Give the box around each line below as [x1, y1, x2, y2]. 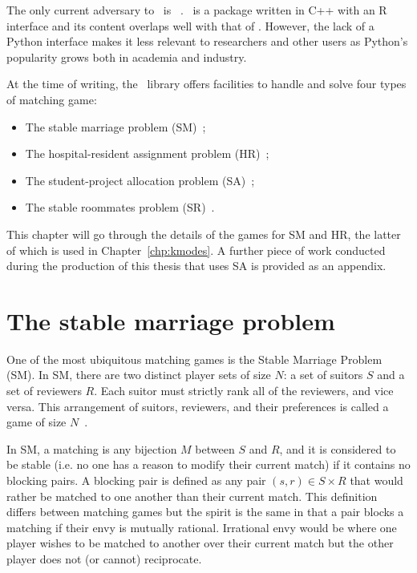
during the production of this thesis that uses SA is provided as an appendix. [6, 257, 387, 274]
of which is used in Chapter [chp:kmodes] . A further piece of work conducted [6, 241, 386, 258]
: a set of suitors [283, 366, 363, 383]
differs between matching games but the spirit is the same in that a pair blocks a [6, 503, 404, 520]
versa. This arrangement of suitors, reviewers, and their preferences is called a [6, 397, 389, 414]
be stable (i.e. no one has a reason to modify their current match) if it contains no [6, 456, 411, 473]
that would [350, 472, 403, 488]
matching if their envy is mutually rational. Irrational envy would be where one [6, 519, 397, 535]
